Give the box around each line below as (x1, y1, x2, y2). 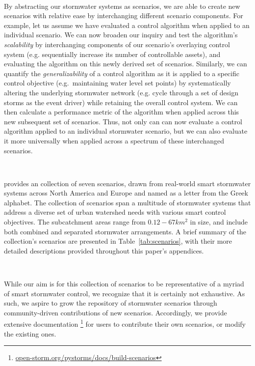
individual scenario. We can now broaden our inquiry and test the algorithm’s (4, 29, 238, 40)
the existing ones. (4, 328, 56, 338)
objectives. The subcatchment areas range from (4, 217, 146, 227)
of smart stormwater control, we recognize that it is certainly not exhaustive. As (4, 288, 245, 298)
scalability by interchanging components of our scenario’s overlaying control (4, 39, 230, 49)
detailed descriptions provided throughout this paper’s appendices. (4, 245, 204, 255)
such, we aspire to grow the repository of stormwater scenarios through (4, 298, 217, 308)
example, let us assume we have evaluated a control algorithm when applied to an (4, 20, 250, 30)
